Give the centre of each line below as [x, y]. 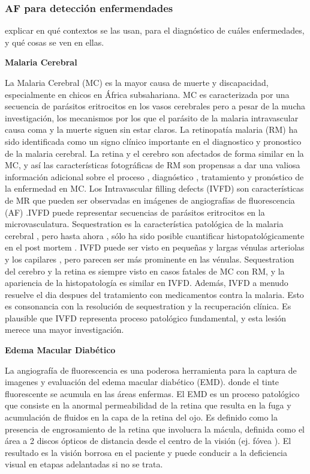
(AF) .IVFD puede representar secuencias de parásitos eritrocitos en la [135, 212]
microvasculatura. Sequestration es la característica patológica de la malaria [144, 224]
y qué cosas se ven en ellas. [55, 42]
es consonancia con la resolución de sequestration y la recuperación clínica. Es [148, 306]
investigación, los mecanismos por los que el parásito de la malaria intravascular [152, 117]
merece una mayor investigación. [64, 330]
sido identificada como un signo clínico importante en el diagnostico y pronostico [153, 141]
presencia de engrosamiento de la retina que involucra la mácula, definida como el [155, 429]
